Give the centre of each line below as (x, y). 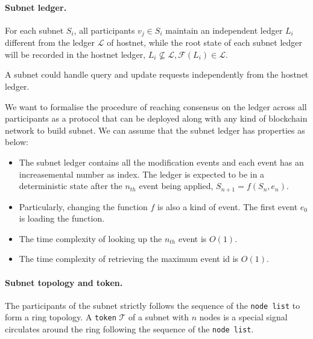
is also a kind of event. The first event (228, 206)
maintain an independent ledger (224, 30)
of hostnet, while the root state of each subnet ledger (205, 42)
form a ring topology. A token (61, 317)
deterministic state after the (71, 186)
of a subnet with (159, 317)
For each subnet (34, 30)
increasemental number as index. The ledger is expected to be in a (142, 174)
